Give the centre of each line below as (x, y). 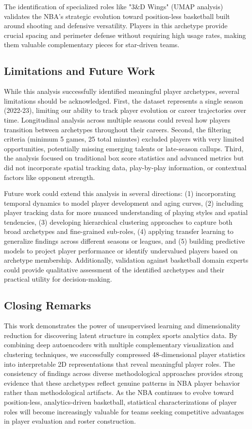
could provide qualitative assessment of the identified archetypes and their (114, 269)
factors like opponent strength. (50, 177)
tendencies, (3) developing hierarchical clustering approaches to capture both (118, 222)
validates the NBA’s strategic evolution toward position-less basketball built (117, 16)
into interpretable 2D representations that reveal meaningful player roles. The (119, 364)
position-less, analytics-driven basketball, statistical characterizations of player (120, 402)
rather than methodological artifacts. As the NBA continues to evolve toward (119, 392)
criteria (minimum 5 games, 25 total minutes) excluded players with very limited (124, 139)
